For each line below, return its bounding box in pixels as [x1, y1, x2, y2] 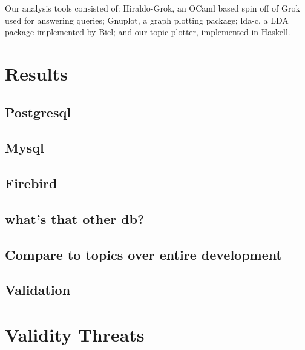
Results [5, 61, 68, 85]
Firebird [5, 174, 57, 193]
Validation [5, 280, 71, 299]
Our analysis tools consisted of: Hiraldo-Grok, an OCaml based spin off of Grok [5, 2, 300, 14]
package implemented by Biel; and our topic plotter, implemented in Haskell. [5, 25, 290, 38]
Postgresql [5, 102, 71, 121]
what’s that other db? [5, 209, 145, 228]
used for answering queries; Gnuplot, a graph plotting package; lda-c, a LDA [5, 13, 289, 26]
